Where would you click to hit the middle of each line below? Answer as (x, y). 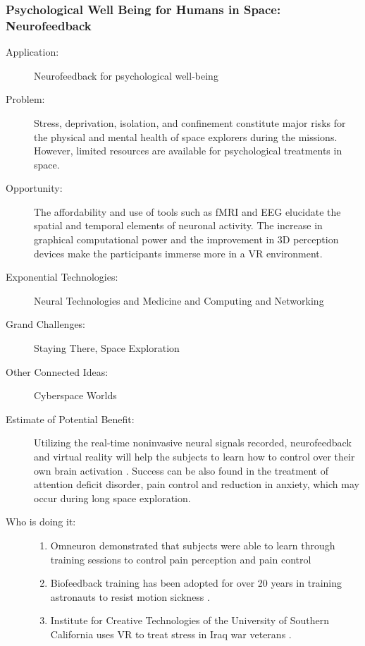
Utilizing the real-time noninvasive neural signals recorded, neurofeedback (193, 443)
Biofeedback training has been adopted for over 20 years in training (196, 583)
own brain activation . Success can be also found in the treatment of (181, 470)
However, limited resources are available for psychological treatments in (188, 151)
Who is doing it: (41, 522)
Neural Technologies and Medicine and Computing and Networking (179, 300)
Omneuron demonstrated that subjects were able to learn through (193, 545)
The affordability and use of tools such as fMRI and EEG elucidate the (187, 211)
